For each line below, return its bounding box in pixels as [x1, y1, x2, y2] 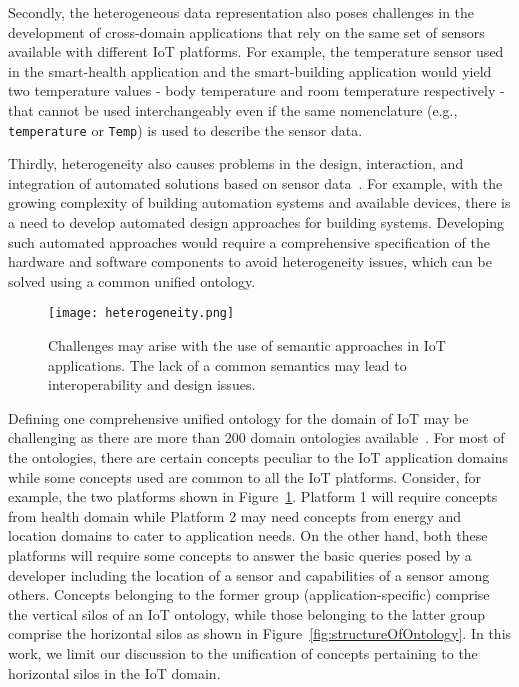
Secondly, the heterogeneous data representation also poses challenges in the [8, 2, 475, 22]
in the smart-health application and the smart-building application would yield [8, 60, 492, 81]
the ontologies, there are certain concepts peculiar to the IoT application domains [8, 447, 509, 467]
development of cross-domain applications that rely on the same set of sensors [8, 21, 485, 42]
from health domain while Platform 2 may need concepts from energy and [8, 505, 462, 526]
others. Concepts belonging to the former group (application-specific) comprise [8, 584, 490, 605]
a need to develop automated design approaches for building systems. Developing [8, 212, 505, 232]
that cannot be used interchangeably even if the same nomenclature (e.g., [8, 99, 458, 120]
